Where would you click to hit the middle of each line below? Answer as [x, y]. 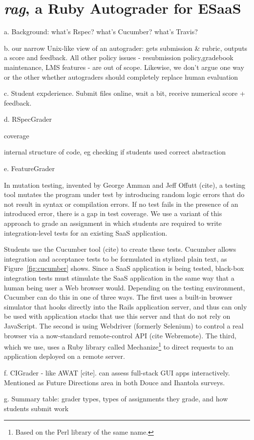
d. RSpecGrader [28, 119]
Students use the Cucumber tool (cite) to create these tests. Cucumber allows [120, 249]
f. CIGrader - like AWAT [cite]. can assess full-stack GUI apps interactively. [117, 373]
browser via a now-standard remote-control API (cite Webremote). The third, [120, 335]
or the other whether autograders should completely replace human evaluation [121, 77]
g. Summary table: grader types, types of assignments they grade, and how [116, 399]
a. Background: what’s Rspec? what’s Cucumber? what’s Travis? [101, 32]
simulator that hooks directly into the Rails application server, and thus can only [126, 306]
